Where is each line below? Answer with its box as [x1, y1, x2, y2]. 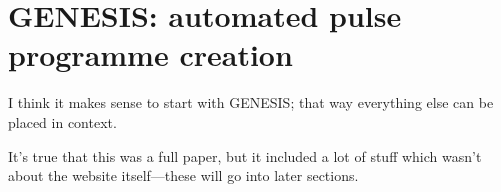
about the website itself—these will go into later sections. [8, 165, 359, 186]
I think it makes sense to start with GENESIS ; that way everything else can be [8, 92, 494, 113]
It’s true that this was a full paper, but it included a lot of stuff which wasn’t [8, 145, 482, 166]
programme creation [8, 34, 293, 75]
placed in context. [8, 111, 117, 132]
